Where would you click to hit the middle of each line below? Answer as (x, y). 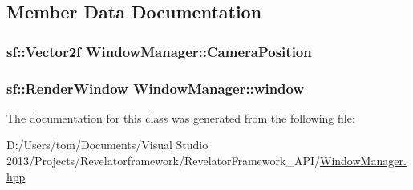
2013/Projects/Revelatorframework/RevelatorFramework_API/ (163, 161)
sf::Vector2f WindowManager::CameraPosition (159, 51)
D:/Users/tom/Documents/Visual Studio (107, 145)
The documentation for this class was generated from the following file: (181, 117)
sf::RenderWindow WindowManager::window (156, 88)
